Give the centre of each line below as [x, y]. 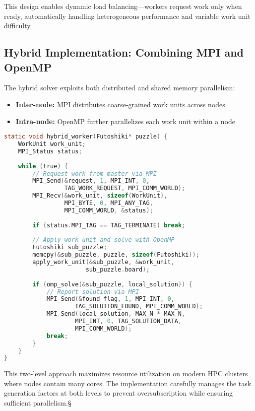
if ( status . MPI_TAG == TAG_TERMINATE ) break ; [109, 225]
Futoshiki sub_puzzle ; [70, 247]
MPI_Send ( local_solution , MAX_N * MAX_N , [116, 314]
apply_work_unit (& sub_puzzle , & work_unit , [103, 262]
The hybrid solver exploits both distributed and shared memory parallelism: [120, 88]
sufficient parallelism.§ [38, 403]
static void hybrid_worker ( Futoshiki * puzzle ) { [86, 137]
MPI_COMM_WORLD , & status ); [109, 210]
